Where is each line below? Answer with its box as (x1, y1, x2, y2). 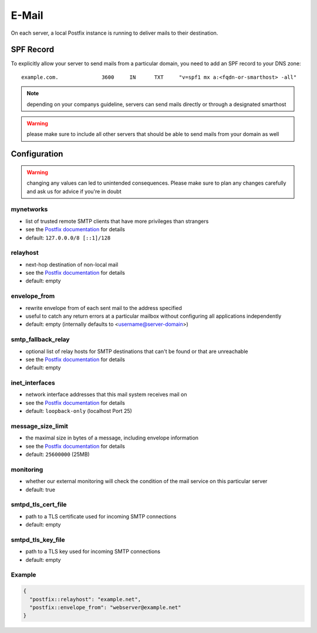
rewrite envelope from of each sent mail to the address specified (25, 304, 182, 311)
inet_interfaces (11, 379, 55, 387)
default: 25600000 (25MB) (25, 451, 90, 458)
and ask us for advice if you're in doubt (26, 188, 122, 195)
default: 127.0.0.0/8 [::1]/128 (25, 234, 111, 241)
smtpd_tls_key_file (11, 535, 65, 544)
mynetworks (11, 205, 48, 214)
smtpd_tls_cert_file (11, 501, 67, 509)
